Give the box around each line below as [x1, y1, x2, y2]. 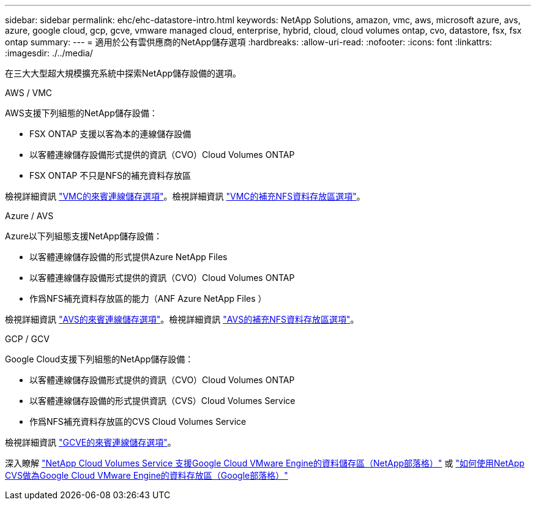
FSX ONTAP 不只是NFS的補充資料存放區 [29, 170, 192, 181]
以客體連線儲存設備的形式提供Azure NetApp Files [29, 252, 228, 262]
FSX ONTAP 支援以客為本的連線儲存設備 [29, 129, 192, 139]
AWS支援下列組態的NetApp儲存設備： [5, 108, 158, 118]
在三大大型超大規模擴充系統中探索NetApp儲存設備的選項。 [5, 68, 242, 78]
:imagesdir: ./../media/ [5, 48, 93, 58]
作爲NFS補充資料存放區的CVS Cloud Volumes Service [29, 416, 247, 427]
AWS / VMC [5, 88, 53, 98]
